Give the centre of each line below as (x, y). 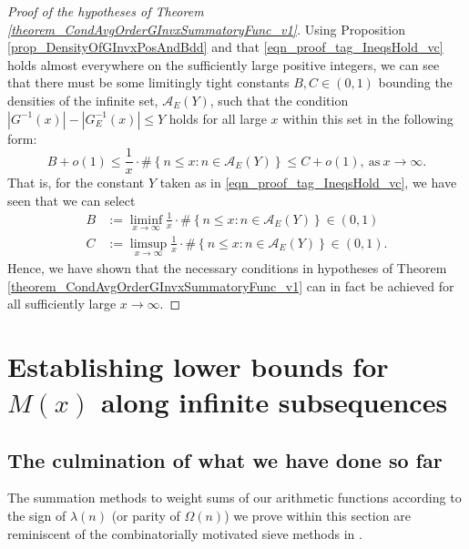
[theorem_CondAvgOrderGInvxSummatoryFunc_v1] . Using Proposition (206, 29)
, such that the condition (279, 100)
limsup (148, 244)
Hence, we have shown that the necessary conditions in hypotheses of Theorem (227, 267)
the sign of (37, 516)
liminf (146, 220)
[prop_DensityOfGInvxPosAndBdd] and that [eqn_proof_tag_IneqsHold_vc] (225, 47)
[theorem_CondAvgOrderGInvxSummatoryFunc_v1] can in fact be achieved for (231, 285)
